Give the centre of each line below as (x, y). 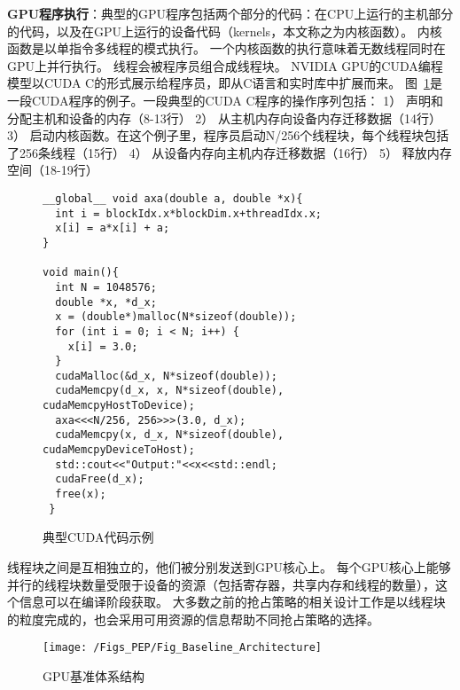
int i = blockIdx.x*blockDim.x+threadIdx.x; (188, 213)
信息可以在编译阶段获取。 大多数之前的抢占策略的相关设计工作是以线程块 (232, 602)
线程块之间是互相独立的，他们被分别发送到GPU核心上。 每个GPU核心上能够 (229, 566)
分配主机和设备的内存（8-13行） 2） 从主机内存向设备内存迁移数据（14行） (224, 118)
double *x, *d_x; (106, 302)
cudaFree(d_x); (100, 479)
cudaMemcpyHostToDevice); (119, 406)
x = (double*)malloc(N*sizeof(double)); (176, 317)
